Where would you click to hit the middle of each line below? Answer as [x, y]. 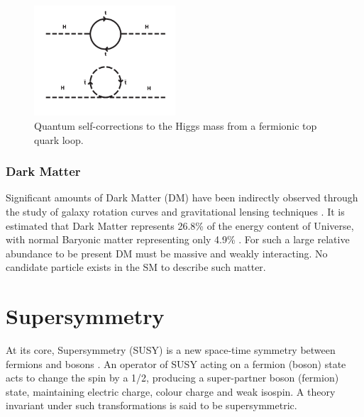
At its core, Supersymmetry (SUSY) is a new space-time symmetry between [171, 350]
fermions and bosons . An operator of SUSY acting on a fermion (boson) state [176, 363]
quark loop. [59, 139]
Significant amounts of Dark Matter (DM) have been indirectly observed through [182, 198]
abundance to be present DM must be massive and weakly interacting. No [167, 253]
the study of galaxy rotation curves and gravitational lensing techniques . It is [175, 212]
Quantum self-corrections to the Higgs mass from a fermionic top [176, 126]
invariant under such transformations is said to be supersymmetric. [151, 405]
